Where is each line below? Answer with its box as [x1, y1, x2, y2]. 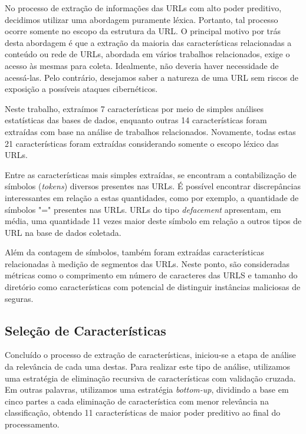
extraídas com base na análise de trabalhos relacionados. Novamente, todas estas [5, 125, 296, 137]
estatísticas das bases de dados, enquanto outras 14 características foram [5, 114, 267, 126]
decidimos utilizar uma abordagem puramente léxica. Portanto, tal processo [5, 13, 278, 25]
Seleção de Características [5, 321, 166, 339]
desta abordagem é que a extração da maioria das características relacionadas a [5, 36, 292, 48]
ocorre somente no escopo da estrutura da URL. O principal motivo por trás [5, 25, 281, 37]
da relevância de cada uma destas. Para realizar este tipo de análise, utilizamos [5, 360, 291, 373]
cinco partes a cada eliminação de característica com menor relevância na [5, 394, 269, 407]
